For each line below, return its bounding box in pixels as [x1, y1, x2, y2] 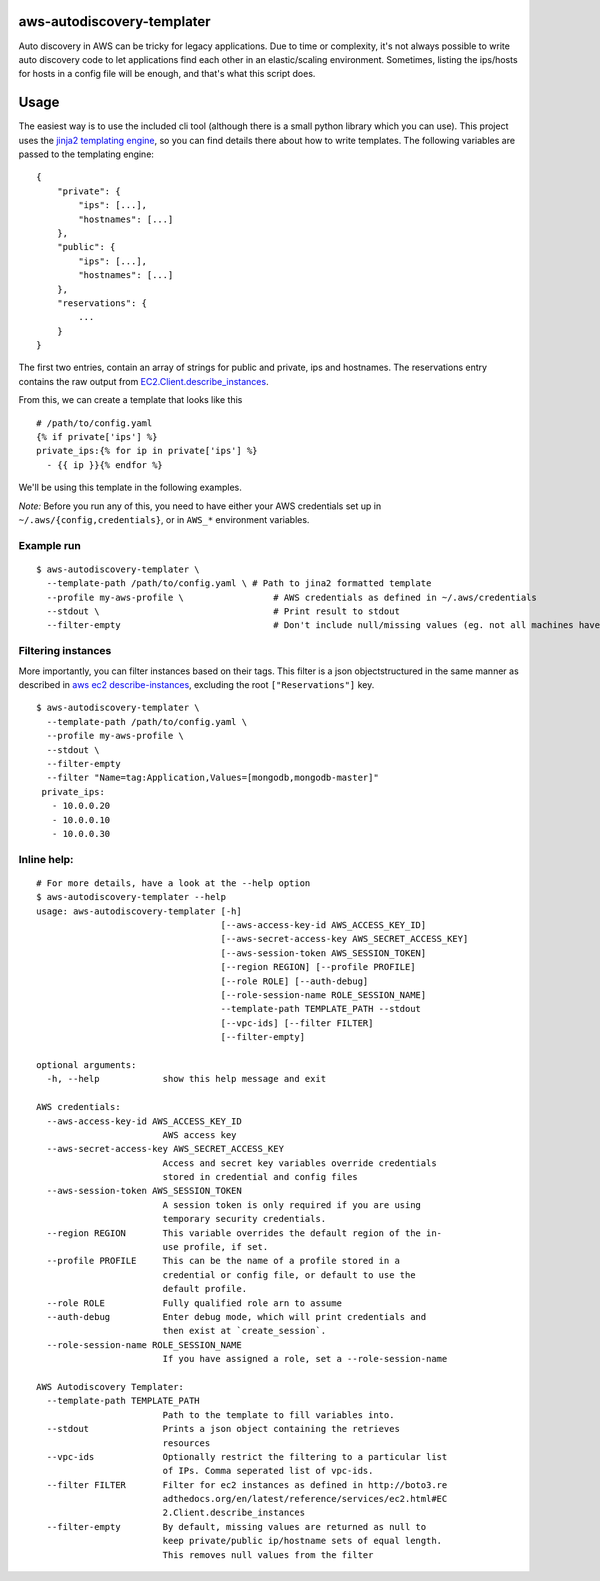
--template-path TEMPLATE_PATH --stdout [220, 1003, 422, 1015]
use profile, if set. [162, 1241, 269, 1253]
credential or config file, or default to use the [162, 1269, 416, 1280]
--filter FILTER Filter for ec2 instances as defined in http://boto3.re [46, 1479, 448, 1490]
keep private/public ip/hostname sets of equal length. [162, 1535, 443, 1547]
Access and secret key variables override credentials [162, 1157, 437, 1169]
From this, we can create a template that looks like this [18, 394, 243, 406]
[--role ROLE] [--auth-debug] [220, 975, 369, 987]
